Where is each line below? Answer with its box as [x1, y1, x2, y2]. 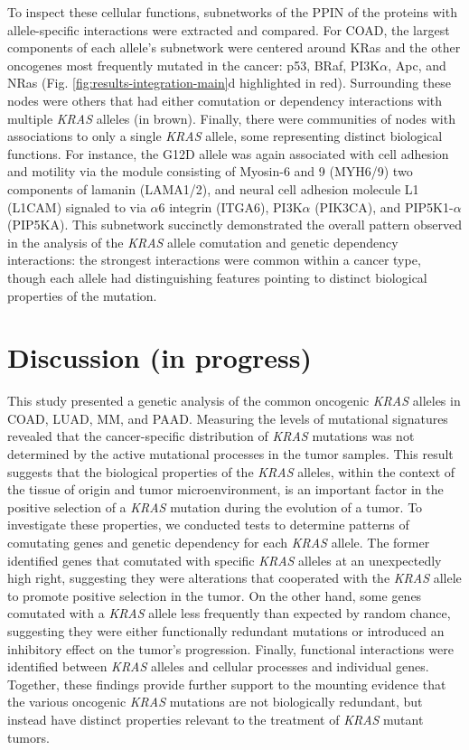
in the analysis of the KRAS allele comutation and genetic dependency [7, 232, 399, 251]
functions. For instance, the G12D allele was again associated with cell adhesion [7, 144, 449, 163]
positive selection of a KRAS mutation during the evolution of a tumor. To [7, 497, 423, 516]
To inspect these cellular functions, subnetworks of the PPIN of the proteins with [7, 3, 457, 21]
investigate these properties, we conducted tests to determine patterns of [7, 515, 409, 534]
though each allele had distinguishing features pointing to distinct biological [7, 267, 427, 286]
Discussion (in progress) [7, 339, 313, 376]
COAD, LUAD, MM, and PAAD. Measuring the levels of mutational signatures [7, 408, 448, 427]
